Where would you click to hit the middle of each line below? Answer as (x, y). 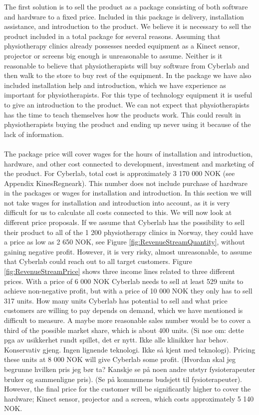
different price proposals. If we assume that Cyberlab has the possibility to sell (124, 222)
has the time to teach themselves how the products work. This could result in (123, 114)
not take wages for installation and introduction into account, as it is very (117, 202)
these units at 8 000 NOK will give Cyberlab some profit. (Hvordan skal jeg (120, 359)
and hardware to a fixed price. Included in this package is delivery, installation (124, 16)
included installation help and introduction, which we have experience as (115, 85)
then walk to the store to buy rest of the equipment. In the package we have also (128, 75)
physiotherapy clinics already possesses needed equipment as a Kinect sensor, (122, 46)
